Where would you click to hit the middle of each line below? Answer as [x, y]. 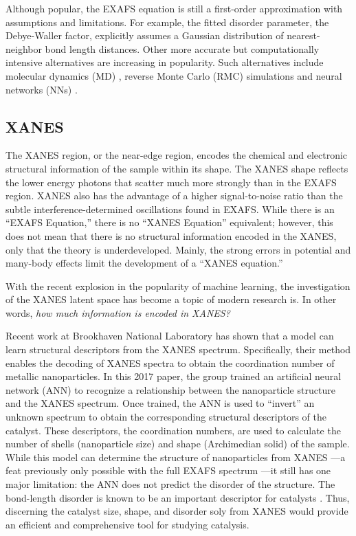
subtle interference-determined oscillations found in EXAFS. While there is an [170, 209]
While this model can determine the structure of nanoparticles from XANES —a [176, 457]
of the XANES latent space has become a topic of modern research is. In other [171, 299]
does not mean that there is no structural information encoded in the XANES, [171, 235]
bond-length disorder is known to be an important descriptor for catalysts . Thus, [178, 497]
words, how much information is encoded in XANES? [118, 312]
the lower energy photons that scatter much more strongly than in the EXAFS [171, 182]
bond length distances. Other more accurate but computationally [182, 48]
